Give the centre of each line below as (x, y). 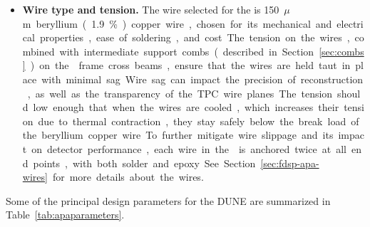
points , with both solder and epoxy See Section (144, 163)
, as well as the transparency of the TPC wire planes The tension (180, 93)
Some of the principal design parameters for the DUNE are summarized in (168, 200)
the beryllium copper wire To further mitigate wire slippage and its (178, 135)
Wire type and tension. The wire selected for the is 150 (151, 9)
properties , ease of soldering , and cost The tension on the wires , (195, 37)
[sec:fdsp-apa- (290, 163)
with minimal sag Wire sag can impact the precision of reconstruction (202, 79)
